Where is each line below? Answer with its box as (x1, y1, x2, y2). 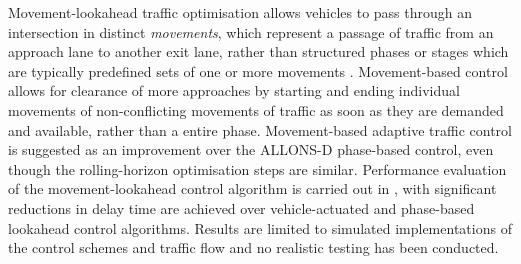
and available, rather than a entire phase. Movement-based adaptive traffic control (8, 119, 512, 140)
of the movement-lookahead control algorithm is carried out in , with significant (8, 178, 497, 199)
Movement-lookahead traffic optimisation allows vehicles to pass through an (8, 2, 473, 22)
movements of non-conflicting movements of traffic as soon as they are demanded (8, 99, 504, 120)
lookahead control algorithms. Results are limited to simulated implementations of (8, 217, 512, 238)
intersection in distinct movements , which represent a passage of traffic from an (8, 21, 494, 42)
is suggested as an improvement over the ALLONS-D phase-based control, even (8, 139, 494, 160)
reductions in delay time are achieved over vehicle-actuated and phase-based (8, 197, 475, 218)
